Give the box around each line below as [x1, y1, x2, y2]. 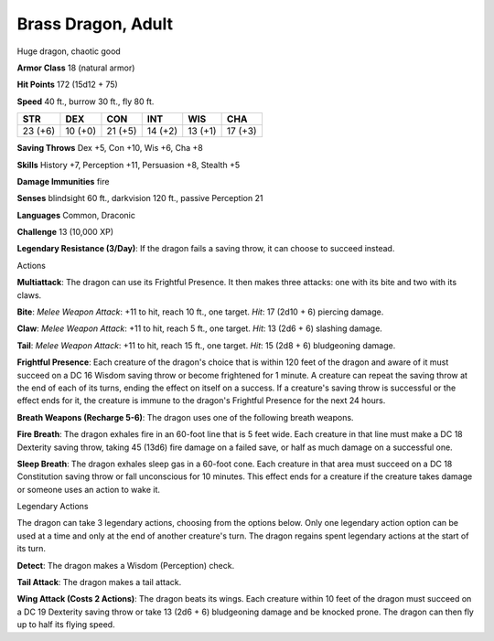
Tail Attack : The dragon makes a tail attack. [16, 577, 182, 588]
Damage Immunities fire [16, 176, 110, 187]
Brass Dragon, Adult [16, 14, 174, 34]
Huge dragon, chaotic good [16, 46, 121, 57]
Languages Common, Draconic [16, 209, 136, 220]
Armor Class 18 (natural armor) [16, 62, 135, 73]
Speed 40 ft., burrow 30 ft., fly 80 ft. [16, 96, 155, 107]
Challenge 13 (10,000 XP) [16, 227, 114, 238]
